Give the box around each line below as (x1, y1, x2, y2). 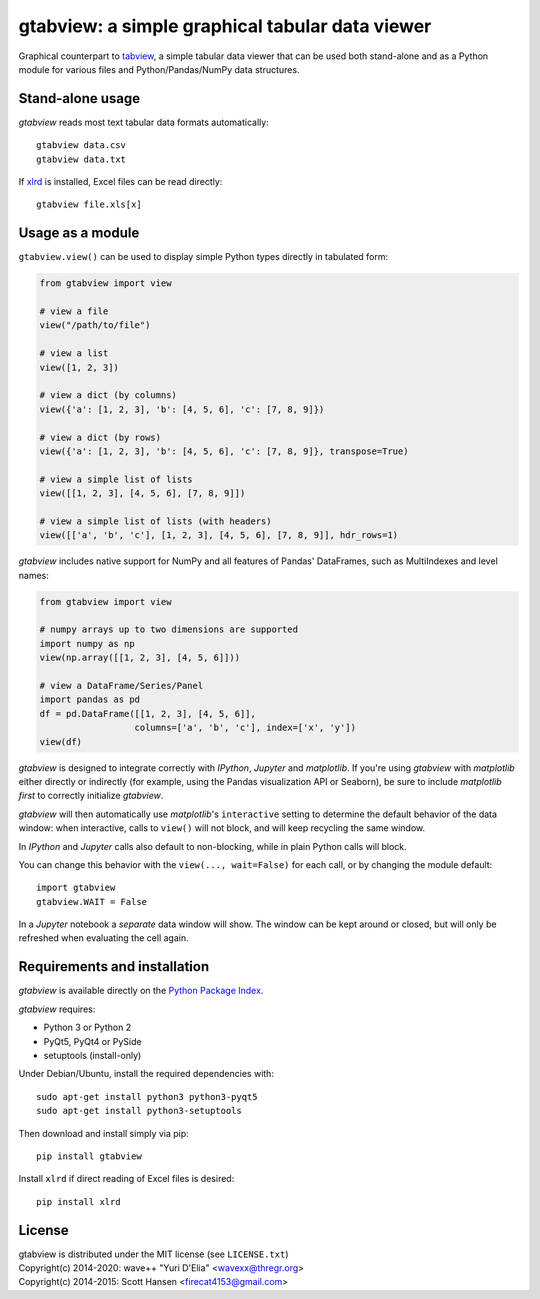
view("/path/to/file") (39, 320, 151, 331)
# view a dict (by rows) (39, 431, 162, 443)
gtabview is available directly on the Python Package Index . (18, 985, 264, 997)
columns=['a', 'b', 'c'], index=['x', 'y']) (134, 722, 357, 734)
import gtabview (36, 882, 116, 894)
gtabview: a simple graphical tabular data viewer (18, 15, 432, 37)
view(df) (39, 736, 83, 747)
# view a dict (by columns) (39, 390, 177, 401)
